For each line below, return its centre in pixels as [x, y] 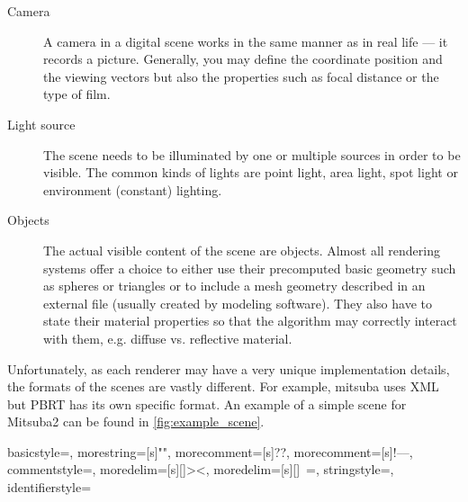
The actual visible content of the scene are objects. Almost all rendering [242, 250]
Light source [41, 124]
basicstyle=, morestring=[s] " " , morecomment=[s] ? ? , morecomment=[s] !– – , [210, 451]
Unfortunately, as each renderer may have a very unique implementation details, [229, 368]
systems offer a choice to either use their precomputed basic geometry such [250, 268]
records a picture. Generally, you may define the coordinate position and [243, 59]
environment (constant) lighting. [133, 189]
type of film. [77, 94]
